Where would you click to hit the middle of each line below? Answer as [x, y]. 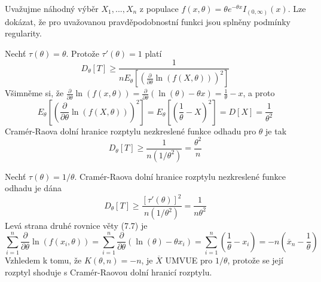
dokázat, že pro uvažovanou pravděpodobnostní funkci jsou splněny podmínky [148, 21]
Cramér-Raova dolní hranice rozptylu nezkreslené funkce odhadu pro [131, 131]
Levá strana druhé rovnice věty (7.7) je [76, 226]
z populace [159, 8]
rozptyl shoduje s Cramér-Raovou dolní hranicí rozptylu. [108, 272]
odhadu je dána [33, 188]
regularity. [23, 33]
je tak [276, 131]
